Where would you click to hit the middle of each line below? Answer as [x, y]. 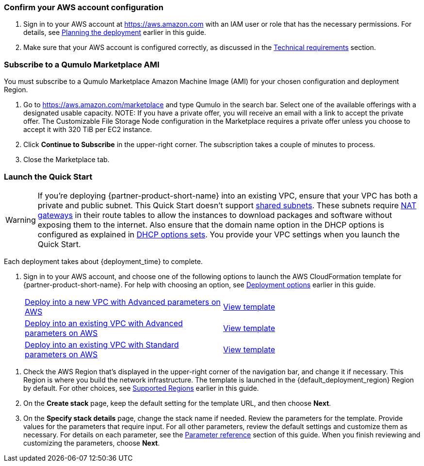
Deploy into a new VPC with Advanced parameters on [123, 302]
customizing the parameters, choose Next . [92, 443]
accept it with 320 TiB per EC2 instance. [88, 130]
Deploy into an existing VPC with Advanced [104, 323]
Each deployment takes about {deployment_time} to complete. [103, 261]
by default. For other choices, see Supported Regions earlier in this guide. [141, 388]
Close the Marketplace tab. [66, 160]
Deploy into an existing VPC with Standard [102, 344]
